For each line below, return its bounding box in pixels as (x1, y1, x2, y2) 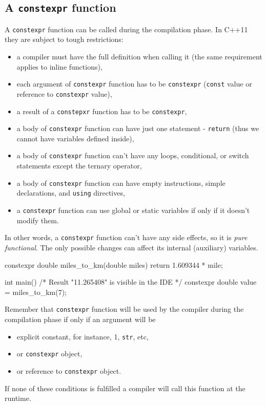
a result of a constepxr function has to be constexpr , (16, 105, 187, 116)
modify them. (16, 215, 59, 225)
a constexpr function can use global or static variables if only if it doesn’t (16, 205, 250, 215)
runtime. (5, 393, 31, 403)
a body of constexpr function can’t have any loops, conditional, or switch (16, 150, 249, 161)
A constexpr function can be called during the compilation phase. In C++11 (5, 24, 248, 34)
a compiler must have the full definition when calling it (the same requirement (16, 51, 262, 62)
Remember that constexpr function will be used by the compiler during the (5, 304, 244, 314)
